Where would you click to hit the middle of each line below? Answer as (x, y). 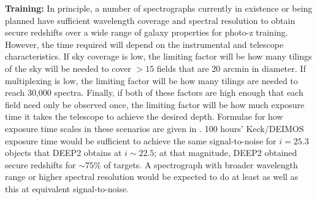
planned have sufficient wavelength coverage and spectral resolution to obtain (150, 20)
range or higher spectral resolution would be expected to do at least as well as (152, 177)
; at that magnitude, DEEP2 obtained (226, 153)
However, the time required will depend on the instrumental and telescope (144, 44)
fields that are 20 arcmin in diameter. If (231, 68)
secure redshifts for (40, 164)
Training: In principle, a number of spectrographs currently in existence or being (159, 8)
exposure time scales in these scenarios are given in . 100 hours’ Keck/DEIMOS (155, 128)
